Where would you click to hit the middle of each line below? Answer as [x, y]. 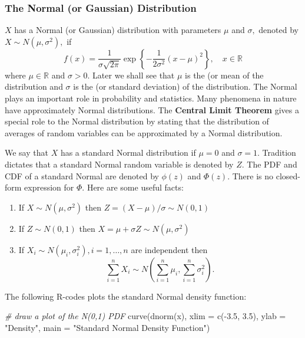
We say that [26, 152]
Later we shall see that [134, 75]
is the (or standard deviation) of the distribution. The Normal [185, 86]
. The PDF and [269, 164]
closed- [288, 175]
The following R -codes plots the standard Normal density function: [126, 296]
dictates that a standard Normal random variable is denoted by [119, 164]
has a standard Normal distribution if [128, 152]
